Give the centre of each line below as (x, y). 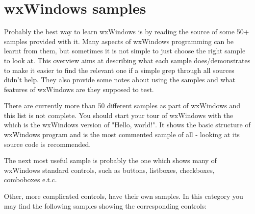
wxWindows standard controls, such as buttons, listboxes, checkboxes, (109, 170)
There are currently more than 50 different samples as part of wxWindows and (122, 106)
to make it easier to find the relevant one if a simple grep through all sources (119, 70)
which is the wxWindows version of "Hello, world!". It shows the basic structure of (127, 125)
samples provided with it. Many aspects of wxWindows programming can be (119, 41)
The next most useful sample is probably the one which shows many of (110, 160)
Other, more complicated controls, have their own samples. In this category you (124, 196)
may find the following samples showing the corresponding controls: (105, 205)
